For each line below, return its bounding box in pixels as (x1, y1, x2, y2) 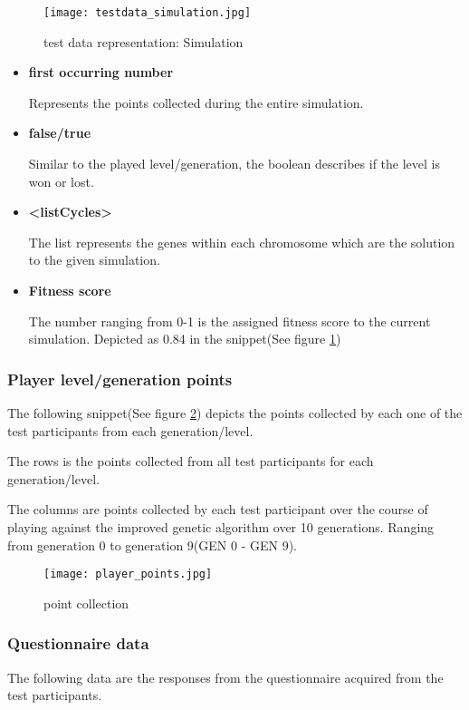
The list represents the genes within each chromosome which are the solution (28, 232, 455, 251)
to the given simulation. (28, 250, 160, 269)
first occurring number (28, 63, 174, 82)
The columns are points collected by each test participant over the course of (7, 500, 428, 519)
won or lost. (28, 171, 94, 190)
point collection (43, 593, 129, 612)
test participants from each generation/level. (7, 421, 254, 440)
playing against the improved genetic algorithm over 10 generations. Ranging (7, 517, 435, 536)
